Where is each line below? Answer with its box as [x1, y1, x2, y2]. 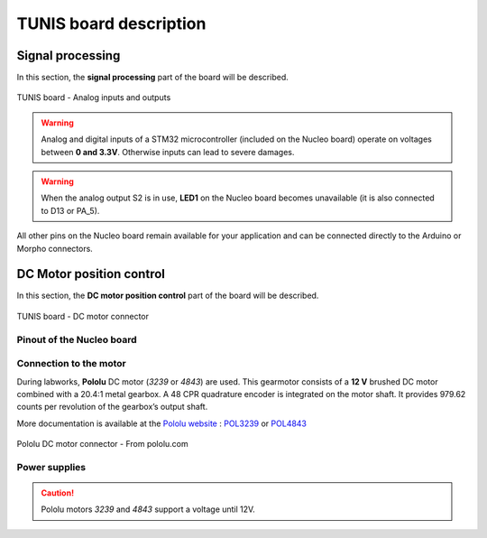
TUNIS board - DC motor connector [16, 311, 149, 321]
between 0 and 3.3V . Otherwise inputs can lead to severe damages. [41, 146, 295, 157]
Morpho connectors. [16, 243, 94, 254]
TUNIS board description [16, 14, 207, 33]
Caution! [41, 487, 75, 498]
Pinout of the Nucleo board [16, 333, 137, 346]
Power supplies [16, 460, 86, 473]
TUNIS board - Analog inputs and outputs [16, 92, 171, 103]
